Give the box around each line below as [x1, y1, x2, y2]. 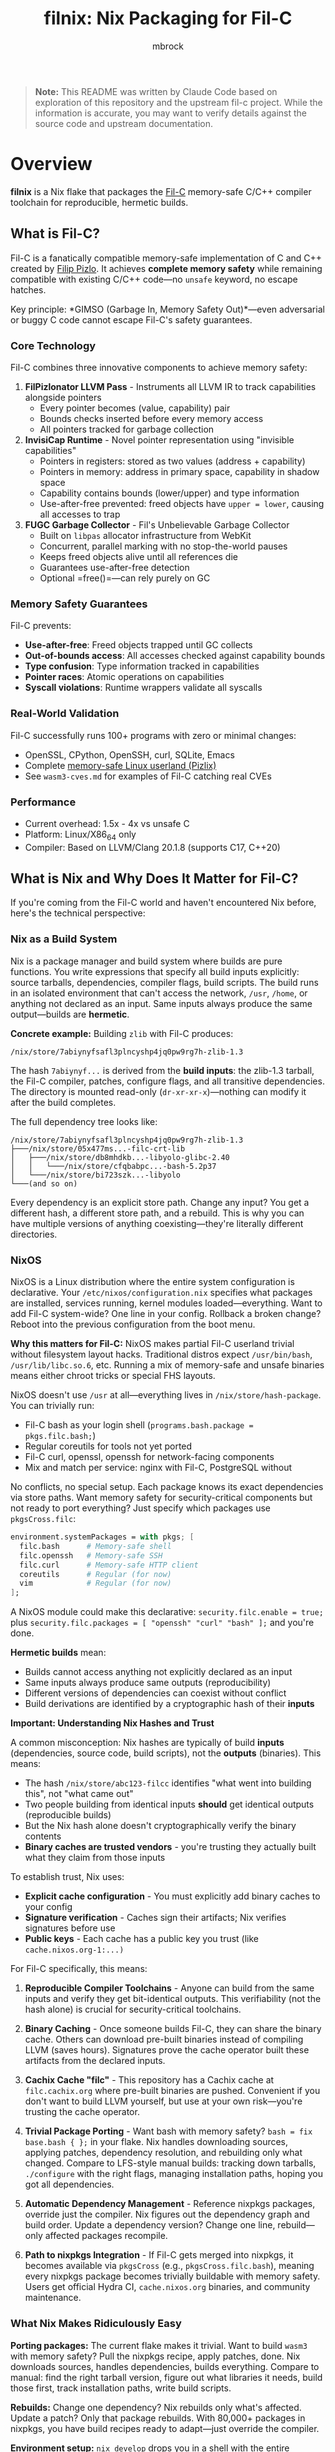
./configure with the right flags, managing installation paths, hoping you [24, 2168, 323, 2180]
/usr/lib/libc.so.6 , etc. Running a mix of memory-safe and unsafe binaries [10, 1359, 325, 1371]
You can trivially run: [10, 1400, 95, 1412]
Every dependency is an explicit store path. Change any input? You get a [10, 1196, 310, 1208]
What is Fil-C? [10, 225, 100, 242]
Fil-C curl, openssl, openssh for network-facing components [24, 1451, 275, 1463]
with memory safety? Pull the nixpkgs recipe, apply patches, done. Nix [10, 2350, 301, 2362]
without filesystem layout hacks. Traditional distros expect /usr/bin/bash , [10, 1348, 313, 1361]
